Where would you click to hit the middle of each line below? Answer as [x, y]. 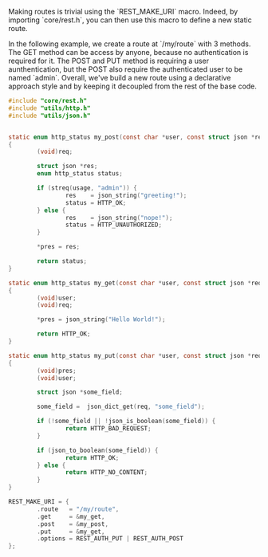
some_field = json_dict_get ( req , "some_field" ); [121, 407]
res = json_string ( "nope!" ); [119, 218]
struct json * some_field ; [80, 392]
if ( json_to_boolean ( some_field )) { [98, 450]
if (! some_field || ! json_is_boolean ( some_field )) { [126, 422]
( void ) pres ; [57, 371]
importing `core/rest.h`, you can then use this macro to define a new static [130, 20]
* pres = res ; [59, 247]
